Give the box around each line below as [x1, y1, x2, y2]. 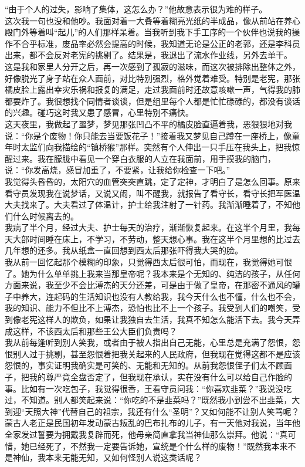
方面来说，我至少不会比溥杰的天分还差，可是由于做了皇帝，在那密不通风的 [5, 279, 292, 291]
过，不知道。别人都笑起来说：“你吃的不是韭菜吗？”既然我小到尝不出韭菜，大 [5, 394, 300, 406]
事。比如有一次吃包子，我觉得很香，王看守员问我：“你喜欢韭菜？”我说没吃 [5, 382, 292, 394]
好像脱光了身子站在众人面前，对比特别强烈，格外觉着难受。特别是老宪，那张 [5, 72, 300, 84]
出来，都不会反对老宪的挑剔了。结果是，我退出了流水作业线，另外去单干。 [5, 49, 292, 61]
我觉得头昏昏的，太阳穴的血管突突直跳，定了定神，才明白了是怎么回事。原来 [5, 175, 300, 187]
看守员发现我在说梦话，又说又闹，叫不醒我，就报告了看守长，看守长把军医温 [5, 187, 300, 199]
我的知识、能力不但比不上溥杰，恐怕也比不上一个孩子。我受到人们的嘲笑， [5, 302, 292, 314]
